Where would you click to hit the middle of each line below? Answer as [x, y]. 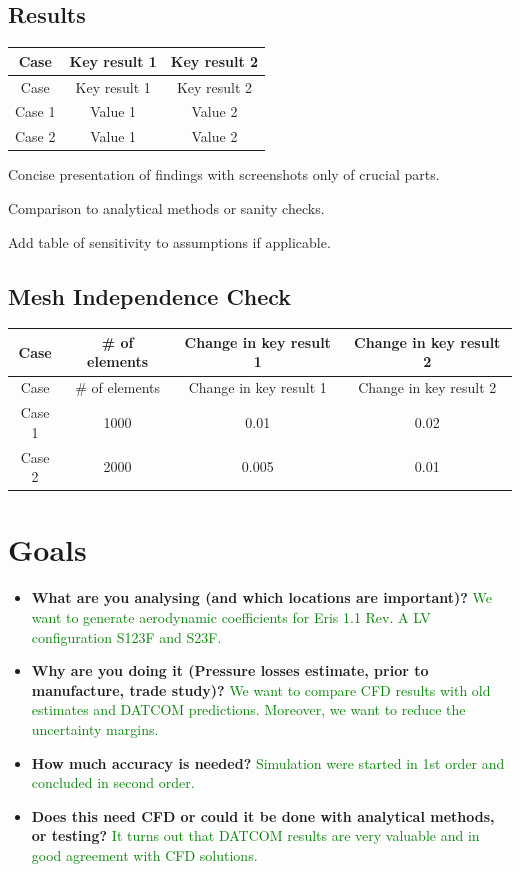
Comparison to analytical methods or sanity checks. [166, 207]
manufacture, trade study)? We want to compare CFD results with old [261, 689]
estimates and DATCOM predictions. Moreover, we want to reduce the [248, 709]
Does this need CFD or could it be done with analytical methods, [263, 815]
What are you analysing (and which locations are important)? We [261, 597]
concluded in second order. [113, 782]
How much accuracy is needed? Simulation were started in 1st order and [268, 762]
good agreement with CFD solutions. [144, 854]
